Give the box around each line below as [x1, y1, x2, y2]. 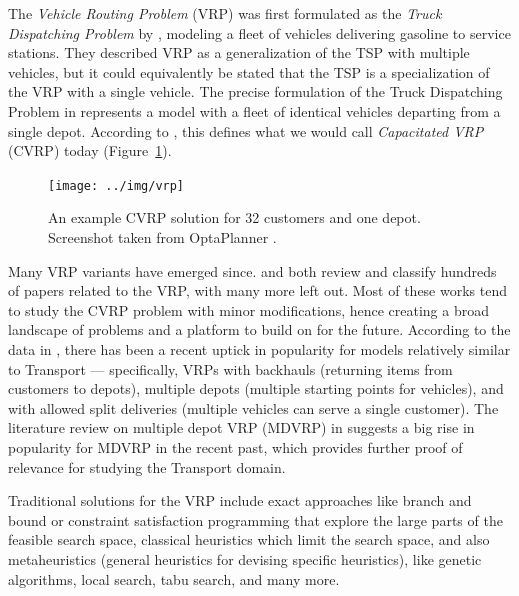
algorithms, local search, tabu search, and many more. [8, 568, 340, 589]
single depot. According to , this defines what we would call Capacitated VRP [8, 120, 484, 141]
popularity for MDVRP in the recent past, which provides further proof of [8, 436, 463, 457]
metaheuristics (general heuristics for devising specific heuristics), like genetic [8, 548, 482, 569]
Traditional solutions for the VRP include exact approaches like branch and [8, 490, 472, 511]
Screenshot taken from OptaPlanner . [48, 227, 277, 247]
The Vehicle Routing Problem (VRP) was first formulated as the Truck [8, 3, 442, 23]
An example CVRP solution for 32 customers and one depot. [48, 207, 421, 228]
